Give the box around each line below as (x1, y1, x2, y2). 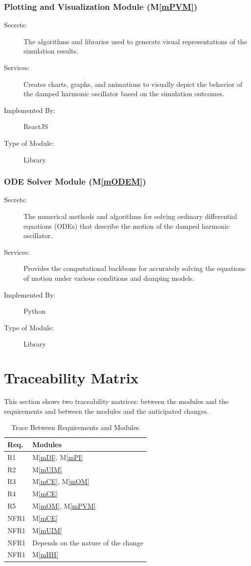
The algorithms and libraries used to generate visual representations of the (23, 36, 247, 46)
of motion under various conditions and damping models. (23, 272, 195, 283)
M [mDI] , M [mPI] (32, 452, 83, 462)
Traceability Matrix (4, 368, 139, 388)
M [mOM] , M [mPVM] (32, 501, 96, 511)
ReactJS (23, 121, 48, 132)
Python (23, 306, 46, 316)
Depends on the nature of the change (32, 537, 143, 547)
